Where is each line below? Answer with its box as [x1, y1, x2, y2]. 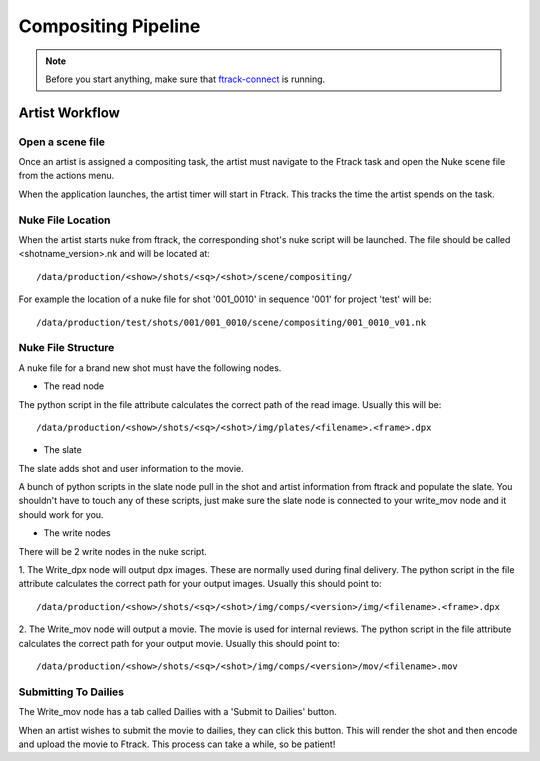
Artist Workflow [18, 104, 120, 121]
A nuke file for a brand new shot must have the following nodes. [18, 361, 282, 374]
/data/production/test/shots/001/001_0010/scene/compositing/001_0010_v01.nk [36, 316, 427, 328]
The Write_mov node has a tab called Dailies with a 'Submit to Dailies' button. [18, 706, 337, 718]
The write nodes [43, 527, 112, 539]
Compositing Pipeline [18, 15, 201, 37]
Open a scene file [18, 135, 105, 149]
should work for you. [18, 508, 104, 520]
